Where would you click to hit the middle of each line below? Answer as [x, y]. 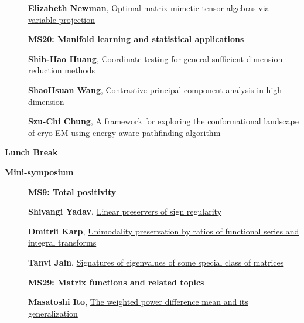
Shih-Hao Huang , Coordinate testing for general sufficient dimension [156, 58]
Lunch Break [31, 152]
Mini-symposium [39, 171]
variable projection [62, 19]
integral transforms [62, 242]
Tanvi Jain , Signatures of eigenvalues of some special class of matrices [156, 262]
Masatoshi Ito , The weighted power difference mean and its [138, 302]
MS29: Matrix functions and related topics [116, 282]
